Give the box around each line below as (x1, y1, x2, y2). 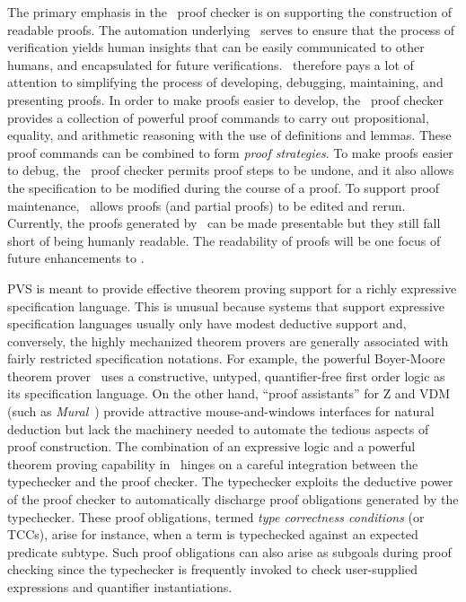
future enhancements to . (7, 249, 145, 267)
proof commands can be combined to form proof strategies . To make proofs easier (7, 143, 453, 161)
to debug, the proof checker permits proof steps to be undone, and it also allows (7, 161, 454, 179)
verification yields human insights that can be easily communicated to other (7, 38, 425, 57)
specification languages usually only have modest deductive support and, (7, 314, 407, 333)
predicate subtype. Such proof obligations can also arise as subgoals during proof (7, 542, 452, 561)
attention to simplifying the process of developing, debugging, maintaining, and (7, 73, 444, 92)
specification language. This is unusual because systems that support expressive (7, 296, 445, 315)
